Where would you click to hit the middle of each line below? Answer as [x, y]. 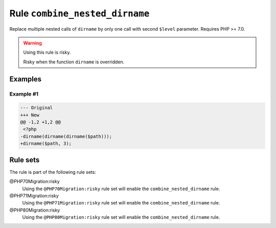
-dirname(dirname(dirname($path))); [66, 136]
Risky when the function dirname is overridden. [74, 62]
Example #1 [24, 94]
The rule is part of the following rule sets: [53, 172]
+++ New [30, 115]
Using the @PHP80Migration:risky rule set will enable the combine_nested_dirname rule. [121, 217]
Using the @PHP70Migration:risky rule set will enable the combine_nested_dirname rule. [121, 189]
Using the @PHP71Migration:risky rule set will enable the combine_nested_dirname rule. [121, 203]
